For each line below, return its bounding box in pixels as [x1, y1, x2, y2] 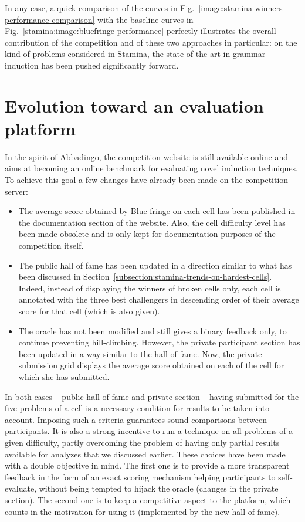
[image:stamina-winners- [198, 2, 286, 13]
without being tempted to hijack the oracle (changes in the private [39, 482, 279, 494]
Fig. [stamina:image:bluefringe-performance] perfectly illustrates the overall [5, 25, 276, 37]
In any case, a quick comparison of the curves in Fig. [5, 2, 195, 13]
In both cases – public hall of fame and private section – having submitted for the [5, 390, 299, 402]
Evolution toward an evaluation [5, 93, 264, 117]
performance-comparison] [5, 13, 95, 25]
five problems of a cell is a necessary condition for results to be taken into [5, 402, 270, 414]
